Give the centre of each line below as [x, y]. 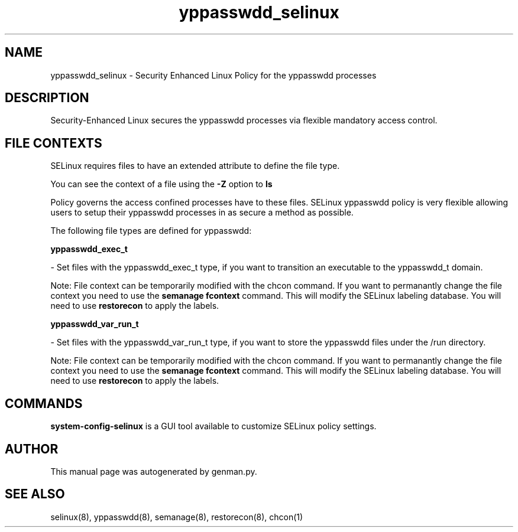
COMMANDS [44, 403]
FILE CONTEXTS [54, 143]
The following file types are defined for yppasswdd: [151, 231]
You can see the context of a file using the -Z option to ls [161, 184]
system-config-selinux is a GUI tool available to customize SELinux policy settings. [213, 426]
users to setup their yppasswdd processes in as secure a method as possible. [202, 213]
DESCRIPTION [47, 98]
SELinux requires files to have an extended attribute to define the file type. [195, 166]
